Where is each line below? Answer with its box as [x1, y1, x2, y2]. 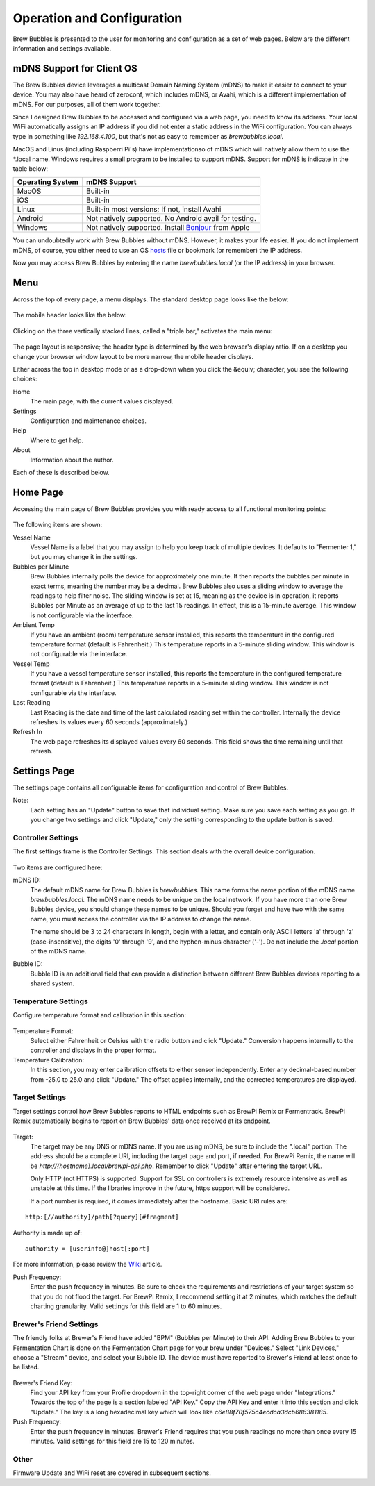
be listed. [12, 1363, 40, 1371]
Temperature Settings [12, 996, 88, 1006]
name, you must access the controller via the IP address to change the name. [30, 915, 251, 923]
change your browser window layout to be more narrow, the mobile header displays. [12, 352, 253, 360]
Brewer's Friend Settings [12, 1319, 99, 1329]
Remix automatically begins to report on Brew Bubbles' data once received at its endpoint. [12, 1117, 271, 1125]
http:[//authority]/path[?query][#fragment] [25, 1213, 180, 1221]
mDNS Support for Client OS [12, 62, 138, 74]
